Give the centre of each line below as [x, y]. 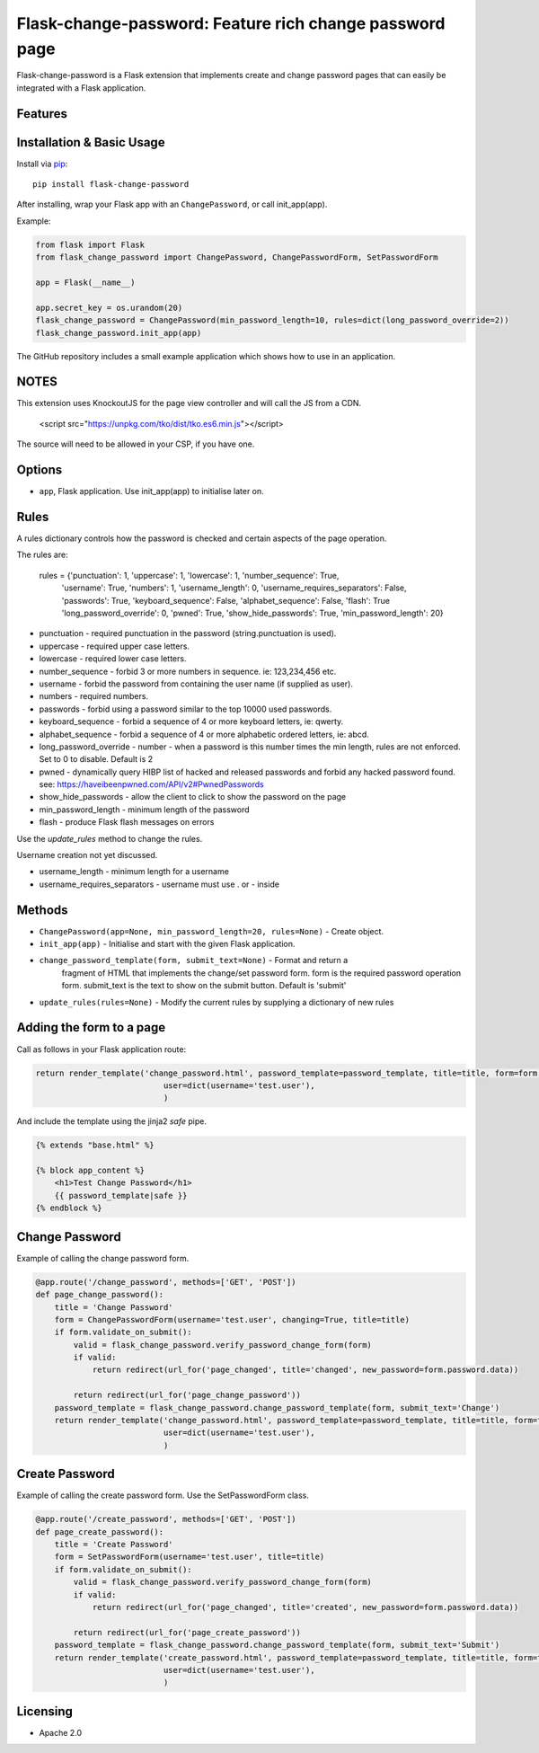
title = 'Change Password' [114, 1307]
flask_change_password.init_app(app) [119, 333]
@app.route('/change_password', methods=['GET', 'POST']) [166, 1282]
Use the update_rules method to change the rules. [110, 838]
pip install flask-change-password [111, 185]
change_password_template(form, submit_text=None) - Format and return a [194, 961]
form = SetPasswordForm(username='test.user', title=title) [190, 1557]
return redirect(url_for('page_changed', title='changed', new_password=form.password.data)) [305, 1370]
